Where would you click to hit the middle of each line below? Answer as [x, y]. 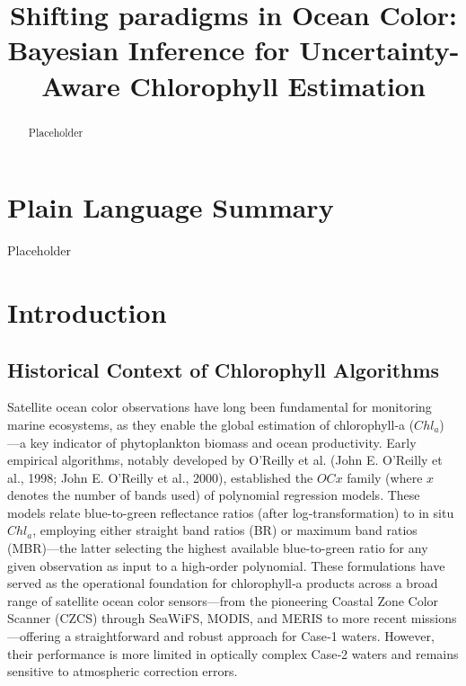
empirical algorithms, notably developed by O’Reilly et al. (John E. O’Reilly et [225, 460]
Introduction [87, 312]
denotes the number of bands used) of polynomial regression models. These [214, 495]
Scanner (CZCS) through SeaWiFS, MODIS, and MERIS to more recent [207, 618]
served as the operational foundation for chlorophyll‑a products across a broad [223, 583]
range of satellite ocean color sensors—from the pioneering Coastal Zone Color [223, 600]
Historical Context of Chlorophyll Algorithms [224, 369]
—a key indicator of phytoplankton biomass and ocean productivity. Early [212, 442]
